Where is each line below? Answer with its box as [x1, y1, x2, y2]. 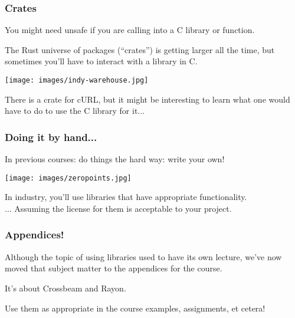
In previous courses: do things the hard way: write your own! [5, 153, 225, 165]
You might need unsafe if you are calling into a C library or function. [5, 24, 255, 36]
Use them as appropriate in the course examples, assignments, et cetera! [5, 301, 265, 314]
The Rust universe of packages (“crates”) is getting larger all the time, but [5, 43, 275, 55]
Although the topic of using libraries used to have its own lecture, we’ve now [5, 250, 282, 263]
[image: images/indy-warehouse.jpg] [5, 76, 149, 84]
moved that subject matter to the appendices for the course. [5, 262, 222, 274]
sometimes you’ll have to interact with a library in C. [5, 55, 198, 67]
